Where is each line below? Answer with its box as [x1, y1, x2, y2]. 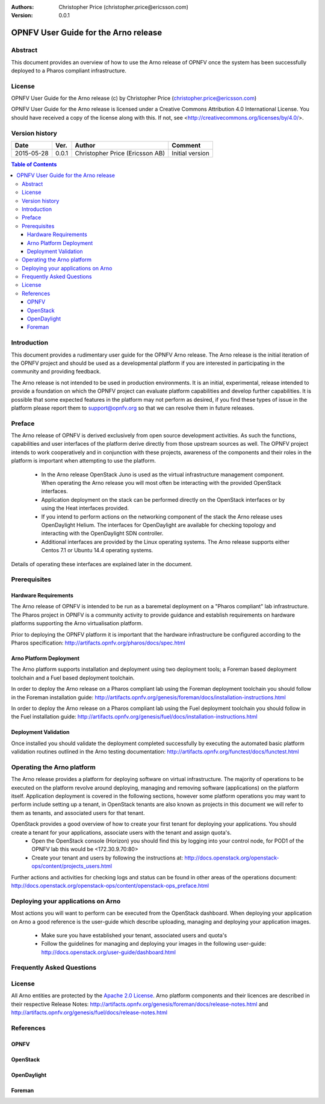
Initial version [172, 149, 210, 157]
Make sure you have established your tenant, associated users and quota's [41, 931, 227, 939]
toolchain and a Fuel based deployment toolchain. [11, 674, 135, 681]
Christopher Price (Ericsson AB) [75, 149, 166, 157]
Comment [172, 142, 201, 149]
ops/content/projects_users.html [31, 862, 113, 870]
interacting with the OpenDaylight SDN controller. [41, 530, 164, 537]
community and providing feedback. [11, 368, 101, 375]
